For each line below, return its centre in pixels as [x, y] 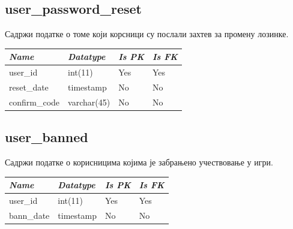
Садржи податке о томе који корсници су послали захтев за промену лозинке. [147, 34]
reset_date [29, 87]
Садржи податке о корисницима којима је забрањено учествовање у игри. [139, 162]
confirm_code [35, 102]
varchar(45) [89, 102]
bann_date [29, 215]
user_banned [47, 137]
